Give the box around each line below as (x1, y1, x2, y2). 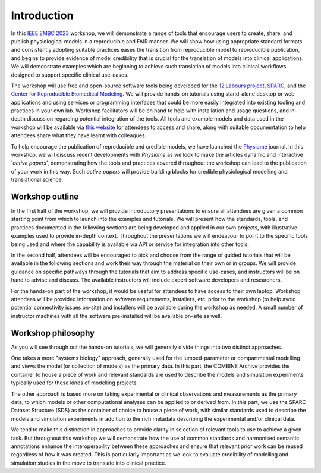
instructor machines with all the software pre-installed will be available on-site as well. (11, 312, 222, 319)
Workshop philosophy (11, 327, 95, 338)
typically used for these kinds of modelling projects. (11, 379, 139, 386)
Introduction (11, 9, 74, 22)
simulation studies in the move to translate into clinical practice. (11, 459, 166, 466)
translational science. (11, 176, 64, 184)
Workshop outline (11, 192, 79, 201)
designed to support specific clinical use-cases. (11, 71, 129, 78)
